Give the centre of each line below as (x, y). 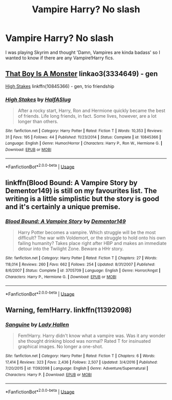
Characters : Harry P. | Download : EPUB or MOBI (49, 374)
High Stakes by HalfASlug (38, 99)
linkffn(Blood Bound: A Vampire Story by (71, 183)
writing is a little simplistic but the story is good (82, 199)
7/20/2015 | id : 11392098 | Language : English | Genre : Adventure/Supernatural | (77, 369)
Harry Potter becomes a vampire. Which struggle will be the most (87, 232)
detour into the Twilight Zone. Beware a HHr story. (71, 249)
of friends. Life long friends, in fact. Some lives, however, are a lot (87, 116)
